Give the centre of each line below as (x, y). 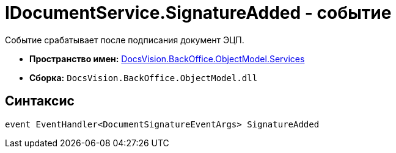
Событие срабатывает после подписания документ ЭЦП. (125, 40)
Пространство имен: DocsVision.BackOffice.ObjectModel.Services (167, 59)
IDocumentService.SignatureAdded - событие (198, 13)
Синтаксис (40, 101)
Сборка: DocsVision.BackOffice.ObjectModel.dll (144, 77)
